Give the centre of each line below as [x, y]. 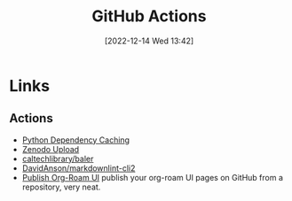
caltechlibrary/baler [58, 158]
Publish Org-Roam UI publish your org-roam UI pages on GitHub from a [153, 177]
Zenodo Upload [51, 149]
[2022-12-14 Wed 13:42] [149, 41]
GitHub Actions [149, 16]
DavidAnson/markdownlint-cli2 [79, 168]
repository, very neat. [61, 187]
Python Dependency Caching [76, 140]
